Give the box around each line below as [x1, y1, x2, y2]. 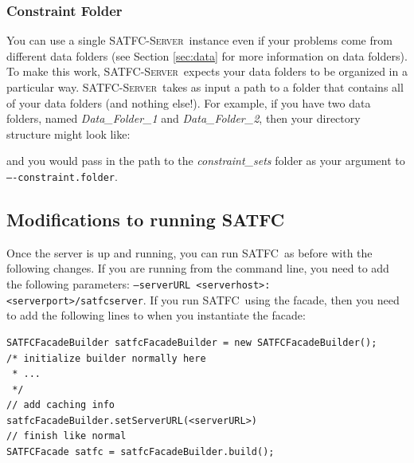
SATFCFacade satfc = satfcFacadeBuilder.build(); [6, 446, 275, 458]
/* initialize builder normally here [6, 352, 206, 364]
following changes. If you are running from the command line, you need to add [6, 260, 389, 277]
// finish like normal [6, 430, 127, 442]
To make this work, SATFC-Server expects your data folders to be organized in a [6, 63, 408, 80]
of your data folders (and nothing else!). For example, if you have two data [6, 94, 371, 111]
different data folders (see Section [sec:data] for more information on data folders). [6, 47, 408, 64]
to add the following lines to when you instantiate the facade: [6, 307, 306, 324]
